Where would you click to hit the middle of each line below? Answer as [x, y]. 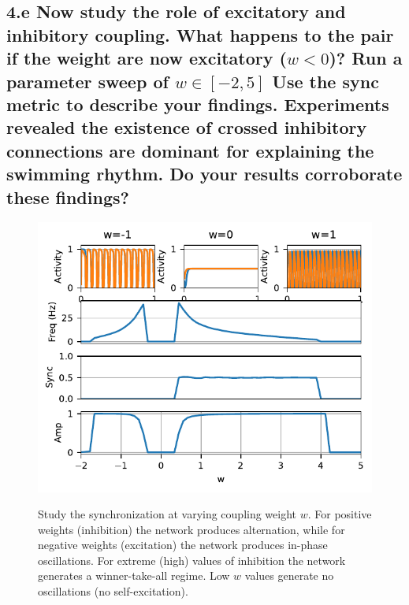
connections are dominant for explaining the [190, 150]
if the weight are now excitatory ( [147, 58]
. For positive [340, 514]
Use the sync [325, 81]
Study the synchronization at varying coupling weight [167, 514]
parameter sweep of [87, 81]
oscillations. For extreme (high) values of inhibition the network [192, 560]
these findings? [68, 197]
